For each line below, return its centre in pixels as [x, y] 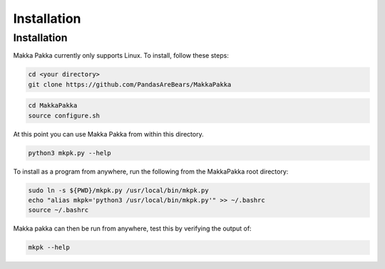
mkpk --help [49, 248]
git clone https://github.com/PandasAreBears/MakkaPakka [130, 84]
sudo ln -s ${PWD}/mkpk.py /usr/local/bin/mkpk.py [119, 190]
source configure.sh [64, 115]
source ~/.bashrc [58, 210]
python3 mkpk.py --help [70, 153]
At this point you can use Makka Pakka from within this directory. [108, 134]
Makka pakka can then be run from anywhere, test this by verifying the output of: [133, 228]
